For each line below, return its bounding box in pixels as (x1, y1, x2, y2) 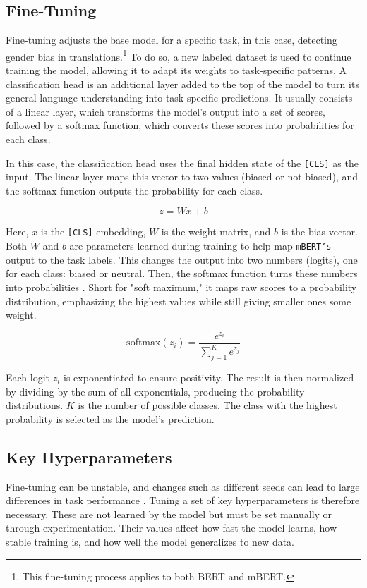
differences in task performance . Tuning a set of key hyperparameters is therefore (6, 493, 360, 508)
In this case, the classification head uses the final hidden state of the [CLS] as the (6, 155, 359, 170)
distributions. (6, 398, 64, 412)
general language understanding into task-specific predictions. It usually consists (6, 90, 353, 105)
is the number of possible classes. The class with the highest (78, 398, 337, 412)
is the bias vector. (281, 224, 358, 239)
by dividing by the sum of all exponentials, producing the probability (6, 384, 305, 398)
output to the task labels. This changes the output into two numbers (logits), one (6, 252, 358, 267)
